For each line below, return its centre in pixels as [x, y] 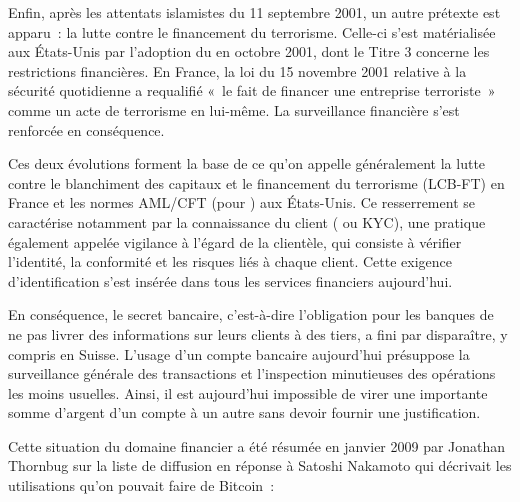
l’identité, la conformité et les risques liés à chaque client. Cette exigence [230, 261]
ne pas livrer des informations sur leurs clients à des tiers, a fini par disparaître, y [258, 333]
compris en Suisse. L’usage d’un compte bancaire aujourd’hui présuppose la [239, 353]
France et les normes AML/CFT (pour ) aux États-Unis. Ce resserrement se [241, 202]
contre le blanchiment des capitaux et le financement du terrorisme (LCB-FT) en [256, 182]
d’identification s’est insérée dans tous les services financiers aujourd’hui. [230, 280]
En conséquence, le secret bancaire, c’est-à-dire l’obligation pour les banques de [251, 314]
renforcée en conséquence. [86, 129]
